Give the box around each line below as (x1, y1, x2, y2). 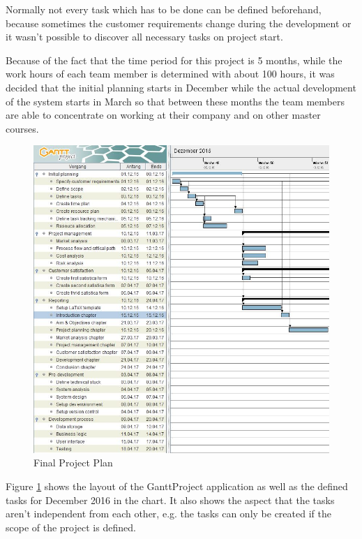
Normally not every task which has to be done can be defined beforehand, (6, 2, 322, 16)
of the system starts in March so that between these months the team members (6, 94, 345, 108)
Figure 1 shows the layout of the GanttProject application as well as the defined (6, 479, 348, 493)
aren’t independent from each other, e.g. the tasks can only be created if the (6, 506, 331, 521)
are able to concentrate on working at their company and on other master (6, 108, 321, 122)
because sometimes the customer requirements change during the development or (6, 15, 352, 30)
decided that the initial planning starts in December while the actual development (6, 80, 356, 94)
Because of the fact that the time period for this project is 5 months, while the (6, 52, 342, 67)
